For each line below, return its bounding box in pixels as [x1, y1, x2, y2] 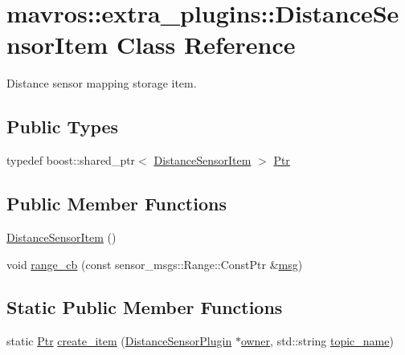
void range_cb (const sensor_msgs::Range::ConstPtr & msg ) [6, 255, 303, 272]
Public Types [6, 114, 119, 139]
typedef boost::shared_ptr [6, 152, 136, 169]
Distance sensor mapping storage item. [6, 75, 197, 92]
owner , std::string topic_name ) [240, 333, 394, 349]
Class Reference [117, 28, 296, 61]
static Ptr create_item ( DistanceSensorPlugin [6, 333, 232, 349]
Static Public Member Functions [6, 295, 283, 320]
